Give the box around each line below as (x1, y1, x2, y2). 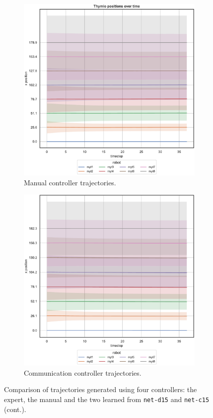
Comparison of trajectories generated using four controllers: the (4, 384, 197, 395)
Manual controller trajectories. (24, 177, 116, 187)
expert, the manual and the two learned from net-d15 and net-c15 (4, 394, 210, 404)
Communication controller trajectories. (24, 367, 142, 378)
